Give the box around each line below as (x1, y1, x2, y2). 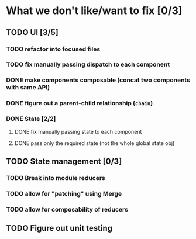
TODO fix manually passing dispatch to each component (6, 60, 170, 68)
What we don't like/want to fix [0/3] (6, 4, 183, 18)
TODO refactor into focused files (6, 45, 101, 53)
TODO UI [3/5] (6, 27, 59, 37)
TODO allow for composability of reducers (6, 205, 129, 213)
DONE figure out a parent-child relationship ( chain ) (6, 99, 153, 108)
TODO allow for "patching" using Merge (6, 189, 122, 198)
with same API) (6, 84, 50, 92)
